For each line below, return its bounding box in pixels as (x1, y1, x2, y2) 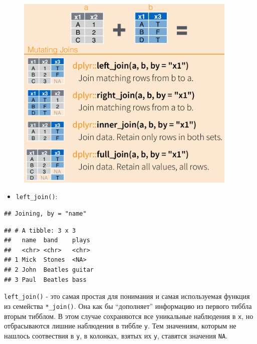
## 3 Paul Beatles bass (4, 276, 87, 283)
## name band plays (4, 237, 90, 244)
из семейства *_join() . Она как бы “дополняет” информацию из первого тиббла (4, 300, 252, 311)
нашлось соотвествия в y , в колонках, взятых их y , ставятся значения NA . (4, 330, 227, 340)
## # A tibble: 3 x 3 (4, 227, 76, 234)
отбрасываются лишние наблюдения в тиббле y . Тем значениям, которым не (4, 320, 236, 331)
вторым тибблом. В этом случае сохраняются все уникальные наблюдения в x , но (4, 310, 253, 321)
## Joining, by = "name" (4, 210, 87, 218)
